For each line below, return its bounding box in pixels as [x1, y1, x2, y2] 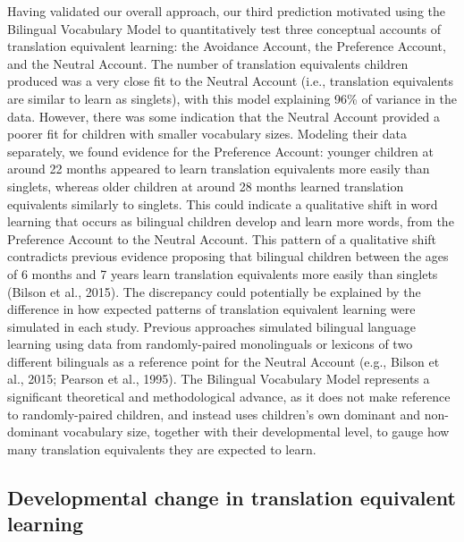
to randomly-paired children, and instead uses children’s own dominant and [7, 404, 421, 423]
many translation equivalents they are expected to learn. [7, 439, 316, 458]
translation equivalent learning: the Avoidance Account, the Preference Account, [7, 37, 446, 55]
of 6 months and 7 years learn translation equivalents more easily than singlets [7, 264, 438, 283]
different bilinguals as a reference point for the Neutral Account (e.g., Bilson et [7, 351, 440, 370]
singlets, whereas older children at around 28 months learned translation [7, 176, 404, 195]
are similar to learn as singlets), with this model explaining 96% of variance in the [7, 89, 457, 107]
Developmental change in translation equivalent [7, 483, 456, 511]
